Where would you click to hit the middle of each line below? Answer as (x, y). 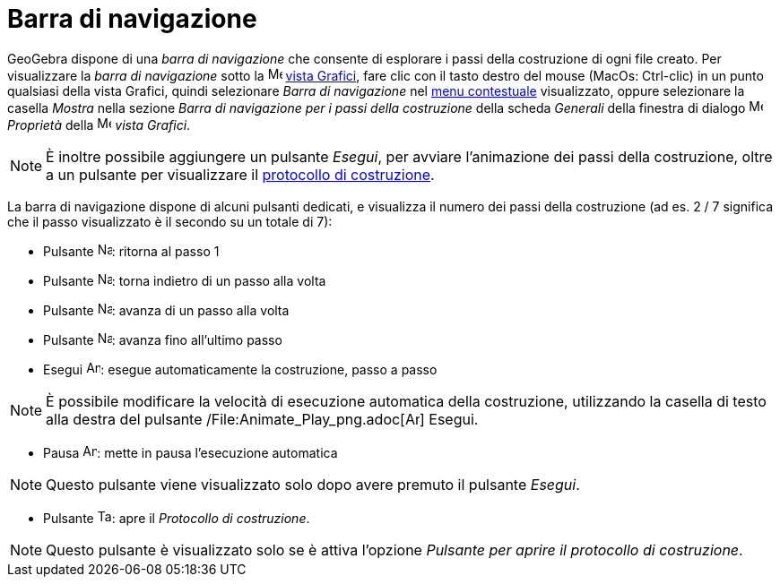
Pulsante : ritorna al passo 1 (131, 251)
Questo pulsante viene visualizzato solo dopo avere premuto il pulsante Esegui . (313, 484)
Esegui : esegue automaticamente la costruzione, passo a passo (240, 369)
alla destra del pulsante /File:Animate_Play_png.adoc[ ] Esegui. (262, 419)
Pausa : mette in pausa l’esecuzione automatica (191, 452)
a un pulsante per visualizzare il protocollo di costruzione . (240, 174)
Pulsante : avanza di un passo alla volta (166, 310)
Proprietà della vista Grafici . (99, 125)
